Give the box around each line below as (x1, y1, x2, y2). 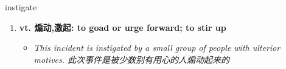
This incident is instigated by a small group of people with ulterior (33, 41, 281, 54)
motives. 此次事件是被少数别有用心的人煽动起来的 (33, 53, 230, 65)
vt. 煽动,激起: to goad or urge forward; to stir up (19, 21, 226, 33)
